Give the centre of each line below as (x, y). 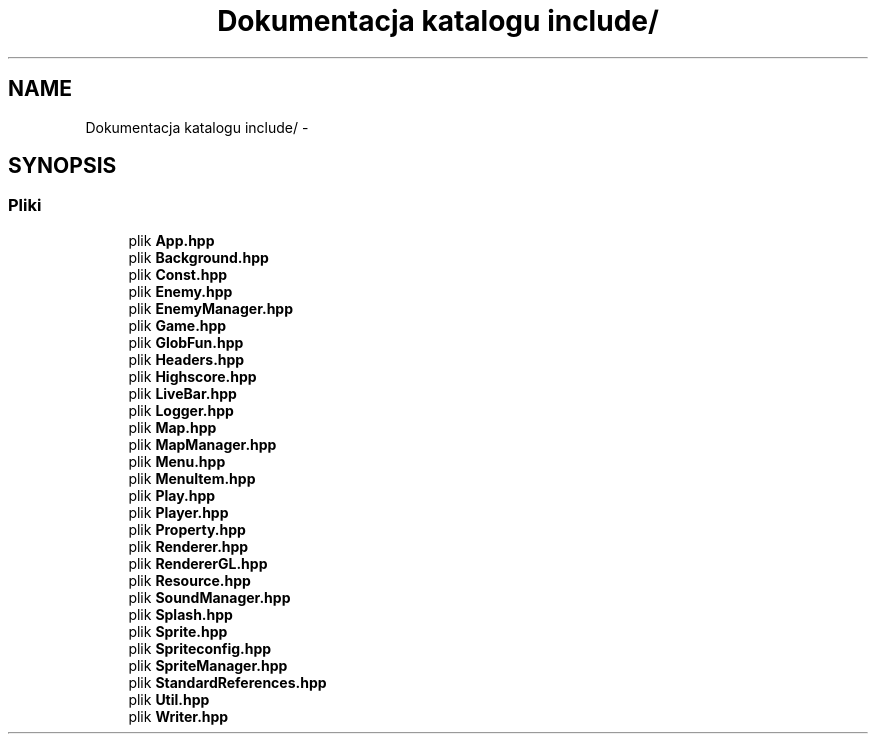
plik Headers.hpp (186, 359)
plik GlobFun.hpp (186, 342)
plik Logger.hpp (181, 410)
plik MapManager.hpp (202, 444)
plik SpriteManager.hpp (208, 665)
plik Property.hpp (187, 529)
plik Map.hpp (172, 427)
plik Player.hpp (178, 512)
